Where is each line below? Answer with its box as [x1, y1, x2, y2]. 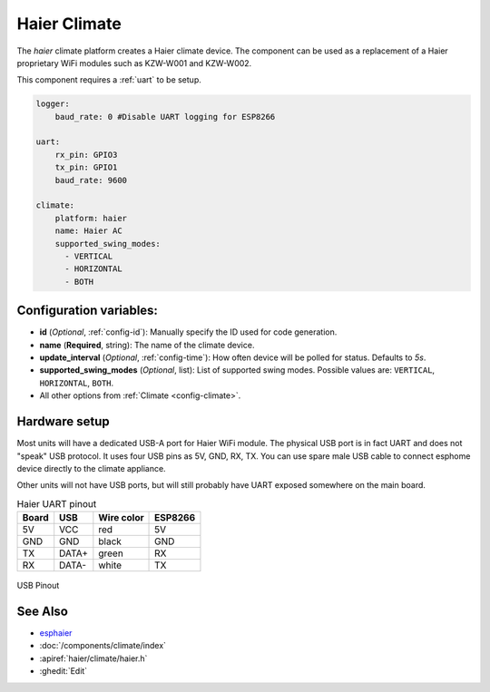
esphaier [39, 627, 73, 638]
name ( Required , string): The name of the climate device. [39, 339, 255, 350]
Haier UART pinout [16, 497, 97, 510]
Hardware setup [16, 414, 110, 430]
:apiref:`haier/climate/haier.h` [39, 653, 148, 664]
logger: [35, 99, 70, 109]
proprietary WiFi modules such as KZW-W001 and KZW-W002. [16, 57, 252, 68]
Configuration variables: [16, 303, 159, 318]
